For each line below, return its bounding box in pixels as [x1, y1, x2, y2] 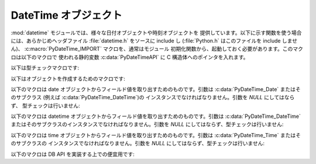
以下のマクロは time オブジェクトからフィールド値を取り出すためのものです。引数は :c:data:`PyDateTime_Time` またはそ [11, 131, 301, 138]
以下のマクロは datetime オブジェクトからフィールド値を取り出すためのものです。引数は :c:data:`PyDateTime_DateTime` [11, 113, 301, 120]
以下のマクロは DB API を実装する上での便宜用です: [11, 151, 135, 158]
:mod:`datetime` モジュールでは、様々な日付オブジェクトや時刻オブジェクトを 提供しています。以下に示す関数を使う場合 [11, 29, 302, 36]
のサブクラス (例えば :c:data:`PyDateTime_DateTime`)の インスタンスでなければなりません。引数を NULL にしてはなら [11, 94, 295, 101]
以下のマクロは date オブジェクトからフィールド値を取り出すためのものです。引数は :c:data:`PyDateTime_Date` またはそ [11, 85, 301, 93]
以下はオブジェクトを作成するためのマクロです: [11, 75, 126, 82]
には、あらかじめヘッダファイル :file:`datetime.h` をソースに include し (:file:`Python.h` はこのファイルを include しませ [11, 37, 298, 44]
